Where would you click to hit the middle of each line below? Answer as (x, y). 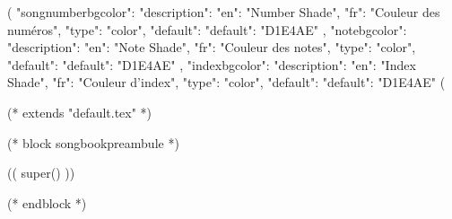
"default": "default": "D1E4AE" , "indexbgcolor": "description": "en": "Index (212, 64)
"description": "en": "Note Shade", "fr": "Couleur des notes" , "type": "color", (212, 47)
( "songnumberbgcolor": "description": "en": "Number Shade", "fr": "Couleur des (224, 12)
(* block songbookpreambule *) (93, 142)
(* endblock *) (47, 202)
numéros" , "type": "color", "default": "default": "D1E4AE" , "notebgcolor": (207, 29)
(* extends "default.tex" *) (80, 112)
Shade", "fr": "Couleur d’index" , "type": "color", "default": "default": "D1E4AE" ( (226, 82)
